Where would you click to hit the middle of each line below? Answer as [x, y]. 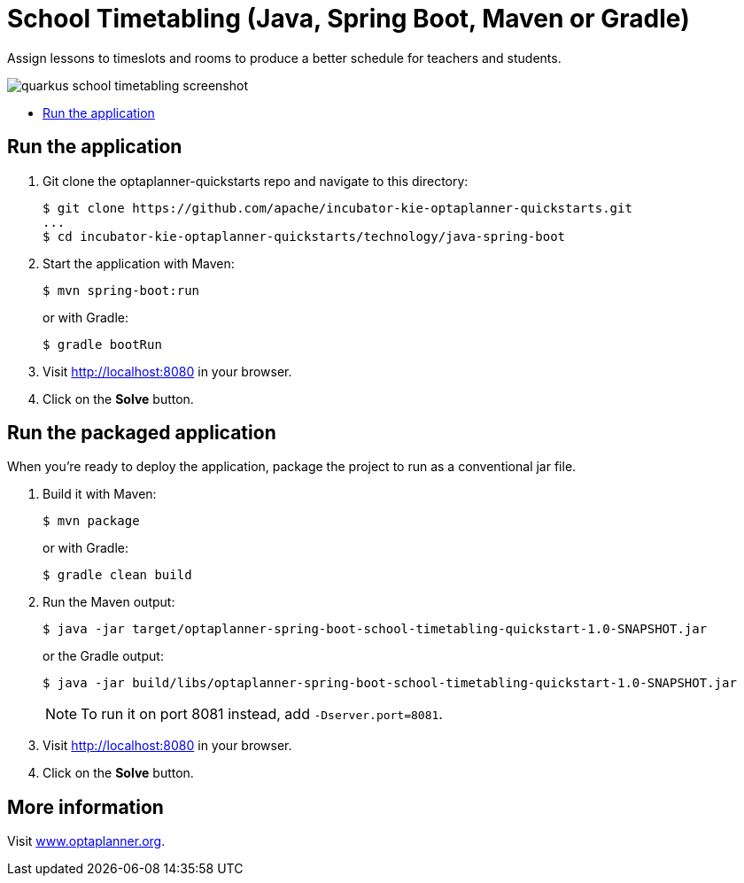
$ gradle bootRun [102, 344]
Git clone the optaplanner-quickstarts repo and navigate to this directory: [256, 181]
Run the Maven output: [109, 602]
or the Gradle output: [103, 656]
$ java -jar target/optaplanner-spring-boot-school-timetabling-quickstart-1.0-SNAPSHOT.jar [375, 629]
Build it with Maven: [100, 494]
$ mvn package [91, 521]
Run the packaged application [142, 433]
